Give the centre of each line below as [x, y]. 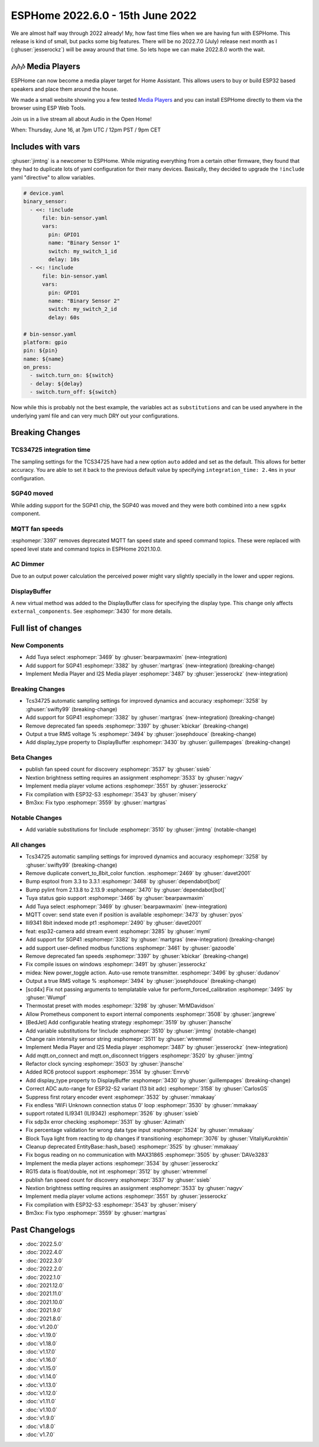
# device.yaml [44, 193]
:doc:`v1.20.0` [42, 1327]
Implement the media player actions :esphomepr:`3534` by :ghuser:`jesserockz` [123, 1163]
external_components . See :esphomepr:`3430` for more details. [92, 611]
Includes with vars [45, 147]
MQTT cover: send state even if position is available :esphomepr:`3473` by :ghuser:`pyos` [135, 915]
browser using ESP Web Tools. [48, 108]
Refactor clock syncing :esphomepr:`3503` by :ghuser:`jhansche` [105, 1064]
